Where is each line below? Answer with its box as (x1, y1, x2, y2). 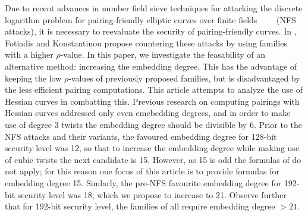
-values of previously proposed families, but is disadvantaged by (68, 71, 300, 84)
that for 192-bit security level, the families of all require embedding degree (5, 200, 275, 212)
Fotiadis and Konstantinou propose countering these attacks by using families (5, 36, 287, 49)
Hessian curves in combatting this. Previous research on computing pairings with (5, 95, 300, 107)
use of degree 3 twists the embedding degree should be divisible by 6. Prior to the (5, 118, 303, 130)
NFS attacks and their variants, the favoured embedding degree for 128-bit (5, 130, 277, 142)
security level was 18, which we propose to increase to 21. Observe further (17, 188, 287, 201)
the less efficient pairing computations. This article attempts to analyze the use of (5, 83, 303, 96)
